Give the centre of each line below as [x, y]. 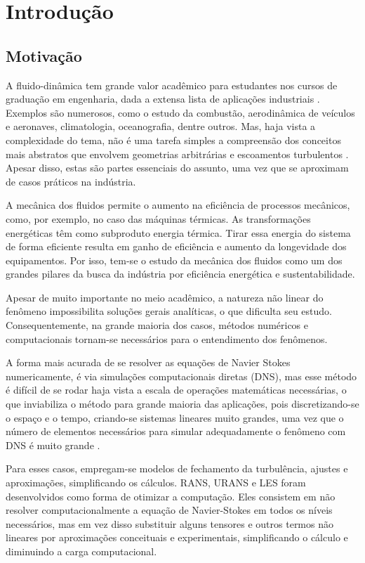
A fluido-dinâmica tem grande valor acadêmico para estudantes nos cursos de [172, 85]
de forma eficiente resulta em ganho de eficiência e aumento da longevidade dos [176, 246]
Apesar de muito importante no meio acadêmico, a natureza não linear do [165, 297]
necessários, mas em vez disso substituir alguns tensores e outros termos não [170, 523]
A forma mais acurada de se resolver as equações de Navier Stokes [148, 362]
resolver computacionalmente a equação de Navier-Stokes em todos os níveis [169, 510]
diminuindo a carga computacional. [81, 551]
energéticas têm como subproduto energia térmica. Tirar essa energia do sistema [178, 232]
